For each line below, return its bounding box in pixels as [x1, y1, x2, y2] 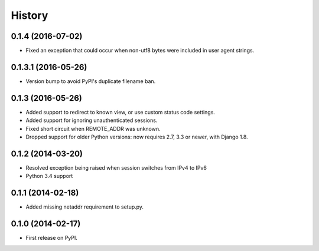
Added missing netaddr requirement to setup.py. [25, 203, 144, 210]
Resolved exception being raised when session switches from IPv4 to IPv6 [25, 164, 207, 171]
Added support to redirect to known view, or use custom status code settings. [25, 108, 216, 115]
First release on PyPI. [25, 235, 78, 242]
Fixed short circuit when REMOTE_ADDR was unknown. [25, 125, 161, 132]
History [11, 9, 48, 22]
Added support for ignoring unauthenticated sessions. [25, 117, 158, 124]
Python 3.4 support [25, 173, 73, 180]
